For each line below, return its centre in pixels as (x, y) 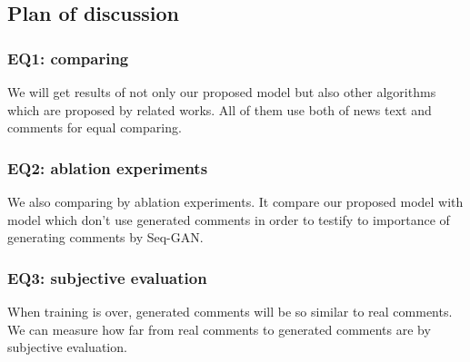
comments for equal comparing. (95, 127)
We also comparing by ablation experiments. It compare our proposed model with (235, 201)
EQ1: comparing (68, 58)
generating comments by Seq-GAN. (105, 237)
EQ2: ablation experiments (108, 167)
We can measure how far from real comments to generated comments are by (219, 329)
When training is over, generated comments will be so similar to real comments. (230, 311)
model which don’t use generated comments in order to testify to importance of (229, 219)
